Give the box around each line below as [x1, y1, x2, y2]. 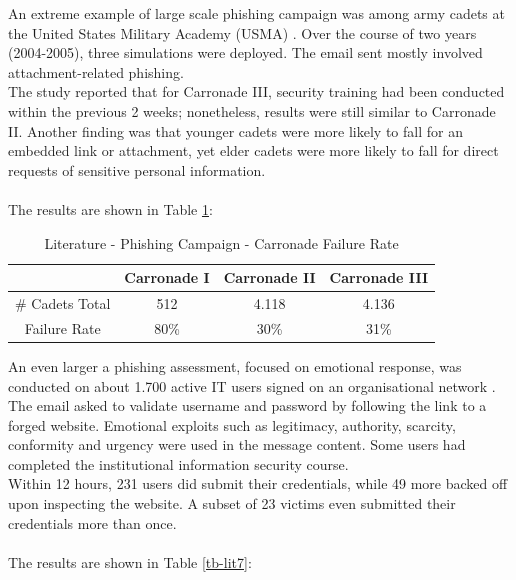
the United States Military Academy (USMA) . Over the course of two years [8, 22, 477, 43]
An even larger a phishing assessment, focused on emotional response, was [8, 355, 462, 376]
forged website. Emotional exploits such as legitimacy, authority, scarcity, [8, 414, 456, 435]
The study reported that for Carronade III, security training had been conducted [8, 81, 505, 102]
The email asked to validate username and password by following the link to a [8, 395, 487, 416]
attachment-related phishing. [8, 61, 184, 82]
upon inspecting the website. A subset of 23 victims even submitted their [8, 493, 456, 514]
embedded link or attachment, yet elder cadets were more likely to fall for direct [8, 140, 499, 161]
